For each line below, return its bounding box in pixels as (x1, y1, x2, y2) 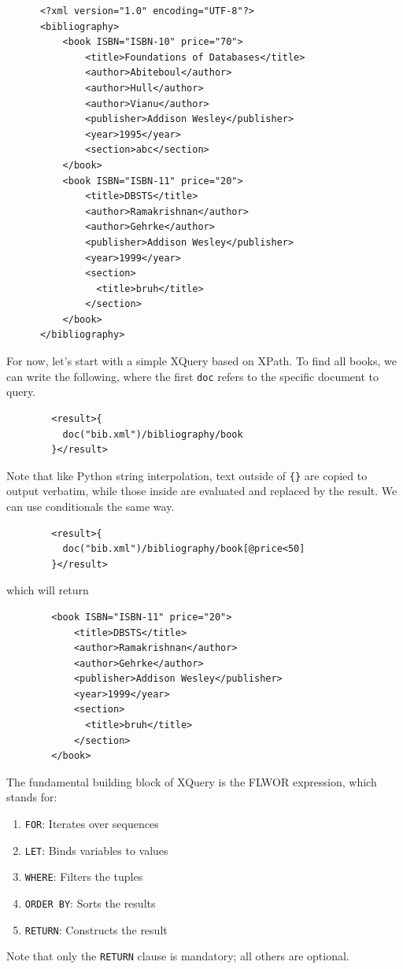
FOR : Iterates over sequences (24, 816, 159, 832)
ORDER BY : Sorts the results (24, 895, 156, 911)
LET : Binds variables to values (24, 841, 168, 858)
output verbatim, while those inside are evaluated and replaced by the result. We (6, 483, 397, 499)
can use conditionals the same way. (6, 497, 175, 514)
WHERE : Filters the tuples (24, 868, 143, 885)
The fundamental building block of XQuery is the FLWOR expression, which (6, 773, 377, 790)
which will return (6, 582, 89, 598)
